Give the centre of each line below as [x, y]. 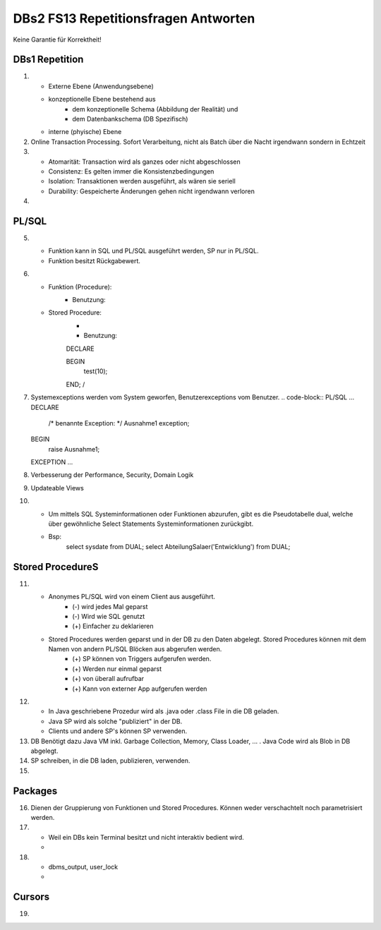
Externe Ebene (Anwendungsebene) [101, 86]
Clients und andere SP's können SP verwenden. [118, 731]
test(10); [96, 371]
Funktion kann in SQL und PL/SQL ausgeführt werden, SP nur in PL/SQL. [153, 251]
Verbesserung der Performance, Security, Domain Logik [112, 475]
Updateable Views [57, 488]
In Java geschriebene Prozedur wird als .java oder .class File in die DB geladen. [164, 711]
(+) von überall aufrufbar [108, 679]
